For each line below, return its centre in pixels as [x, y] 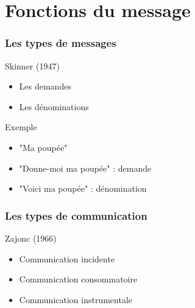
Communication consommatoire [78, 279]
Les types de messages [61, 43]
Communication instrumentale [76, 299]
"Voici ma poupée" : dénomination [83, 188]
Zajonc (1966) [31, 238]
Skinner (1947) [32, 65]
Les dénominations [54, 106]
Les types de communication [76, 215]
